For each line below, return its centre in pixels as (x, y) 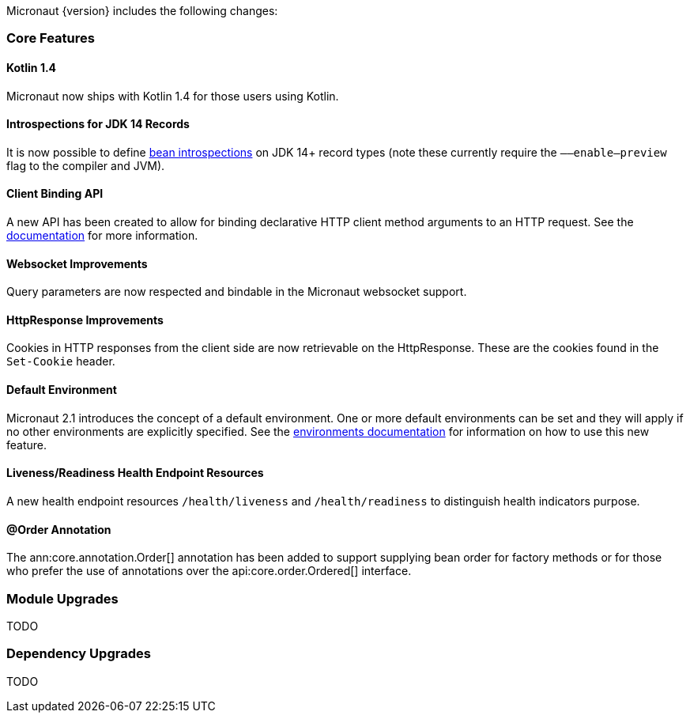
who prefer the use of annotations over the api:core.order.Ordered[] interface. (209, 571)
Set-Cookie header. (61, 361)
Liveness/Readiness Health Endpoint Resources (135, 473)
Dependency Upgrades (79, 654)
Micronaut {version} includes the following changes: (142, 11)
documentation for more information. (102, 236)
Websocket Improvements (77, 263)
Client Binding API (55, 194)
